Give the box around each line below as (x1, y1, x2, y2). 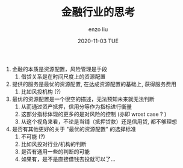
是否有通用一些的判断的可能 (20, 148, 90, 155)
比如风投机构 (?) (20, 88, 61, 95)
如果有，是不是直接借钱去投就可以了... (20, 155, 116, 163)
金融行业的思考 (61, 5, 135, 19)
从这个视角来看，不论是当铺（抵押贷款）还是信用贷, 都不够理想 (20, 118, 178, 125)
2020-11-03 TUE (77, 37, 119, 44)
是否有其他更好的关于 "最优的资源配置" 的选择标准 (11, 125, 137, 133)
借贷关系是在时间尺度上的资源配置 (20, 73, 106, 80)
